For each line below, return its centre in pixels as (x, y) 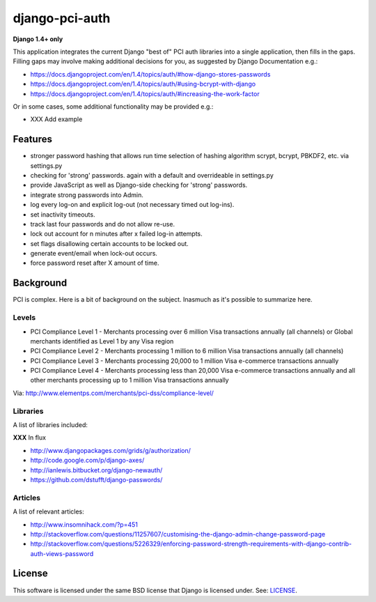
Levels (24, 318)
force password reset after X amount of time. (95, 263)
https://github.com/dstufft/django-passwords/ (96, 479)
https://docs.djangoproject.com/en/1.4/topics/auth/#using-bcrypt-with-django (143, 84)
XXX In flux (30, 438)
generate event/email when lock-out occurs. (94, 254)
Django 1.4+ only (38, 39)
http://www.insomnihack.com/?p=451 (84, 524)
